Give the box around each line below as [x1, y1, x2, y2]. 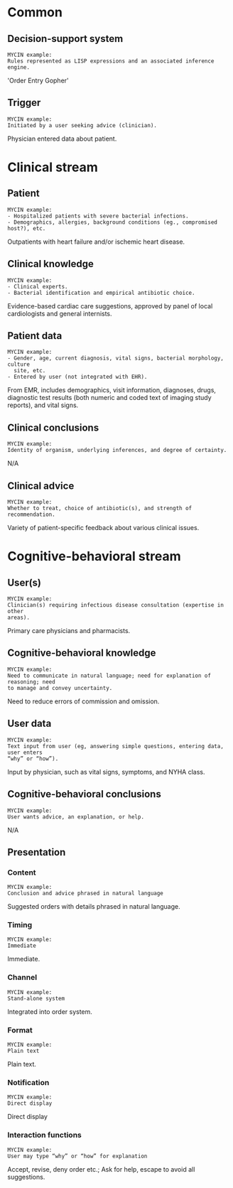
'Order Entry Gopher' [7, 76, 69, 85]
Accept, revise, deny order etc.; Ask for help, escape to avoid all [7, 1165, 195, 1173]
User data [7, 718, 52, 730]
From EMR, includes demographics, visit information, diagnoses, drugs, [7, 386, 217, 394]
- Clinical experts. [7, 283, 69, 290]
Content [7, 868, 37, 877]
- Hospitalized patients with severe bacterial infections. [7, 212, 190, 220]
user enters [7, 749, 43, 756]
